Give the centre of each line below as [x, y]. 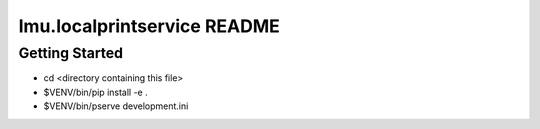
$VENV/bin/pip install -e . [96, 92]
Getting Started [71, 53]
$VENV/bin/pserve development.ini [116, 106]
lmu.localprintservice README [149, 26]
